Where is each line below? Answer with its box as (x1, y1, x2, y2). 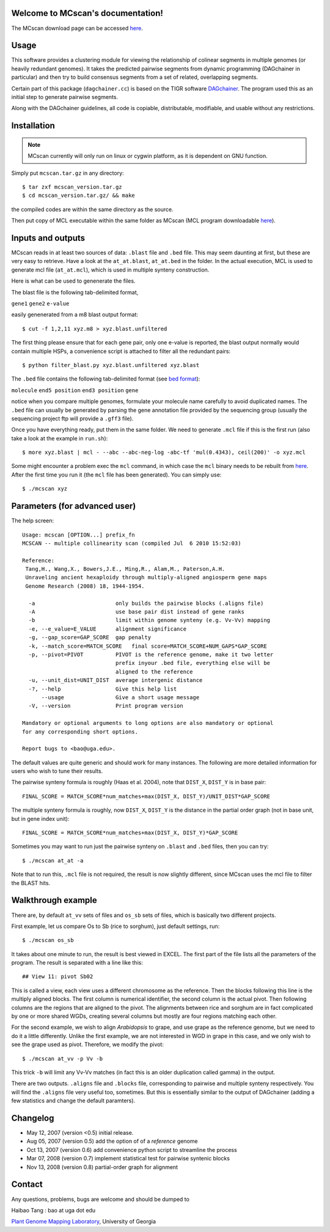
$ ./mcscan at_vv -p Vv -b (22, 1055, 103, 1062)
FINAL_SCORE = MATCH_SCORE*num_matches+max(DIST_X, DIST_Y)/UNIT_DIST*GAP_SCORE (22, 793, 271, 800)
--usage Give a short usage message (41, 694, 200, 700)
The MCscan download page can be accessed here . (11, 24, 143, 32)
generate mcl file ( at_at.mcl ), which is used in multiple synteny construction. (11, 266, 210, 273)
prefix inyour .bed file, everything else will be (115, 659, 271, 667)
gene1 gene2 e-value (11, 300, 70, 307)
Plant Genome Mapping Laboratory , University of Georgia (11, 1218, 156, 1225)
